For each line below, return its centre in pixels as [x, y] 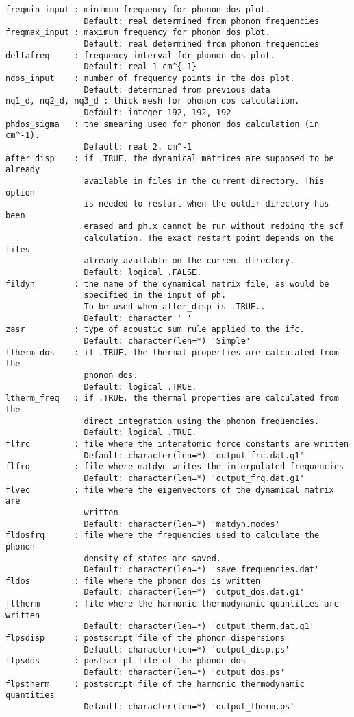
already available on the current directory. [189, 261]
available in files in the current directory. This [204, 181]
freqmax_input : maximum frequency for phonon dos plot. [138, 33]
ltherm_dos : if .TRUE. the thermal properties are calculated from [172, 352]
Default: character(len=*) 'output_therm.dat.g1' [199, 627]
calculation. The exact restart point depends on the [209, 238]
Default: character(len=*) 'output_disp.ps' [187, 649]
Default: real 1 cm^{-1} [140, 67]
